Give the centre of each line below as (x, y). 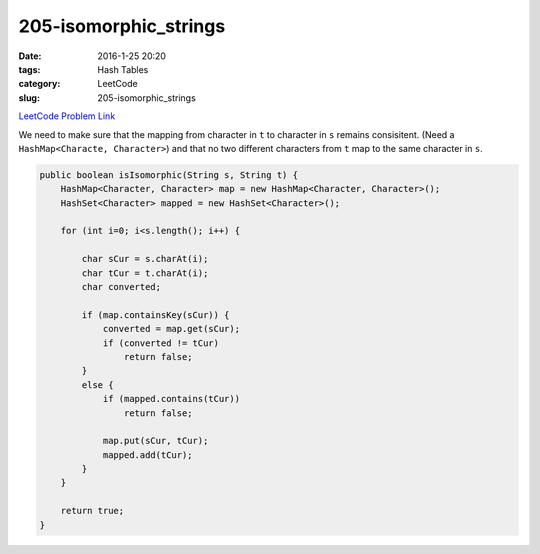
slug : (29, 97)
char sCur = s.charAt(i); (145, 259)
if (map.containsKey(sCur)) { (155, 314)
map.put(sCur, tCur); (155, 441)
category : (39, 84)
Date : (30, 56)
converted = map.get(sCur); (171, 329)
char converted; (121, 286)
